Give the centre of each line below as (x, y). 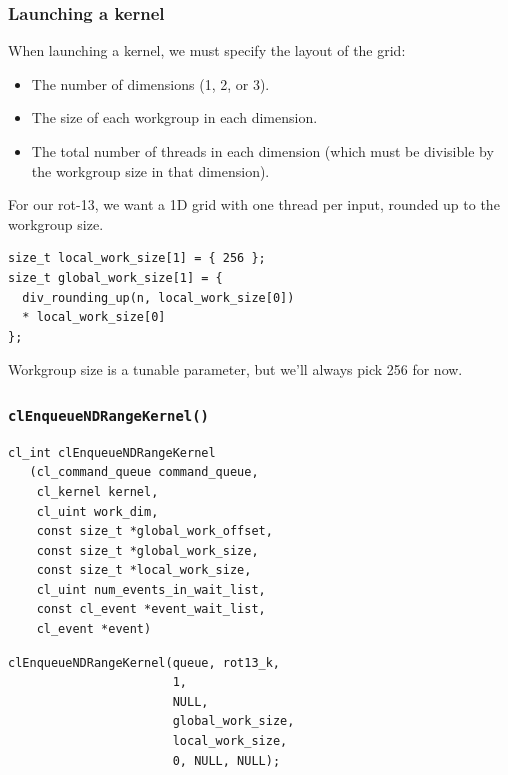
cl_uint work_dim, (97, 511)
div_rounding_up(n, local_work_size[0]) (158, 297)
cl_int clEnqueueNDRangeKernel (112, 452)
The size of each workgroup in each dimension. (174, 117)
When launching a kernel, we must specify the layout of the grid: (207, 50)
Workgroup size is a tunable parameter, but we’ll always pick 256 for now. (235, 369)
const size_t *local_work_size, (144, 570)
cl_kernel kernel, (97, 491)
